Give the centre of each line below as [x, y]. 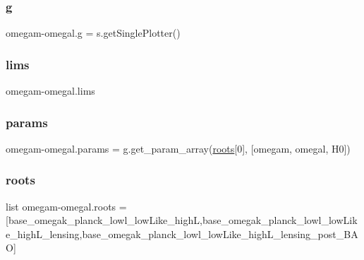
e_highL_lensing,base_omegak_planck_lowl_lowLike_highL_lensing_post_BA [182, 234]
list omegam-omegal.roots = [66, 206]
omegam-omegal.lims [50, 91]
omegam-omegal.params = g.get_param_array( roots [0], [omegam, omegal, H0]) [178, 148]
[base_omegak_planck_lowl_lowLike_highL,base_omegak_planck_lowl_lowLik [182, 220]
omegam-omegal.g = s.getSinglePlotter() [93, 33]
